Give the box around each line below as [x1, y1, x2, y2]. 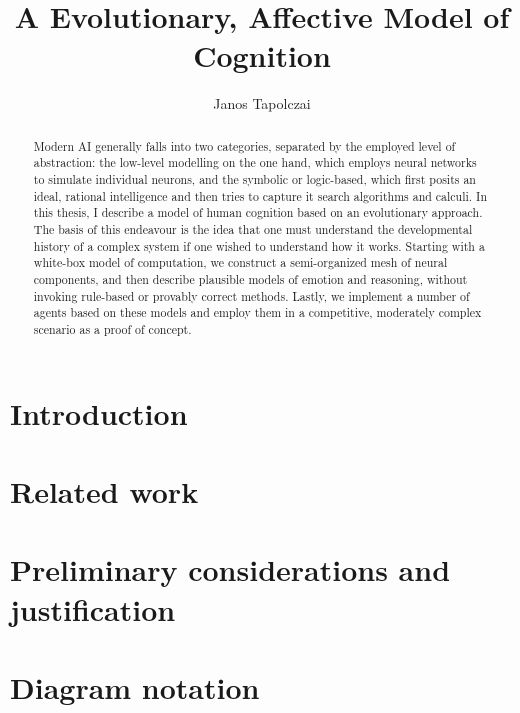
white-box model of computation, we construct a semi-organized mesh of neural [33, 254, 448, 271]
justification [10, 588, 176, 629]
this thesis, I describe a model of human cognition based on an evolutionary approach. [33, 204, 483, 221]
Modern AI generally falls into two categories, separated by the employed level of [33, 137, 456, 154]
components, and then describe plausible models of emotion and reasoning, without [33, 270, 468, 287]
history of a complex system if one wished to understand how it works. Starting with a [33, 237, 485, 254]
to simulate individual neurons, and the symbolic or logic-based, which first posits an [33, 171, 476, 188]
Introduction [10, 392, 188, 433]
